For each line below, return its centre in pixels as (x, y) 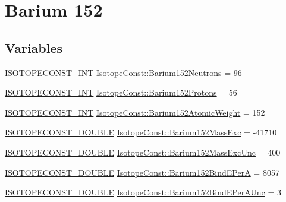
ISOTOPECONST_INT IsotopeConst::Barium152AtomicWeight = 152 (135, 112)
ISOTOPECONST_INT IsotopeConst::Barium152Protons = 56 (121, 92)
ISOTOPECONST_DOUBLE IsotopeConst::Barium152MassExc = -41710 (141, 132)
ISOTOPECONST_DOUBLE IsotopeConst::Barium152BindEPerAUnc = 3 (143, 192)
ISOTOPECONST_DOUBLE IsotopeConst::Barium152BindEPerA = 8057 (142, 172)
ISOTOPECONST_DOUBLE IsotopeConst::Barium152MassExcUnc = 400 (143, 152)
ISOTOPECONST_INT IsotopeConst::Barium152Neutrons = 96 (123, 72)
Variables (34, 47)
